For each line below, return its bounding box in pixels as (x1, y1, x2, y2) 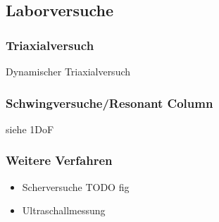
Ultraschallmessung (22, 203, 106, 218)
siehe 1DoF (6, 121, 54, 136)
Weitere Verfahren (6, 152, 113, 169)
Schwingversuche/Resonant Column (6, 94, 213, 111)
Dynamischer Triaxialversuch (6, 64, 131, 78)
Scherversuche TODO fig (22, 179, 130, 194)
